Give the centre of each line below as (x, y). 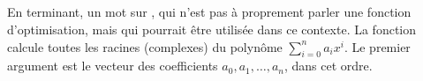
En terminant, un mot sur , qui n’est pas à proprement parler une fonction (209, 12)
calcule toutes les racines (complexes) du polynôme (145, 46)
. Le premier (377, 46)
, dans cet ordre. (328, 66)
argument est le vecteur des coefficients (113, 66)
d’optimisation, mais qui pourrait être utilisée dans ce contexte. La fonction (212, 29)
